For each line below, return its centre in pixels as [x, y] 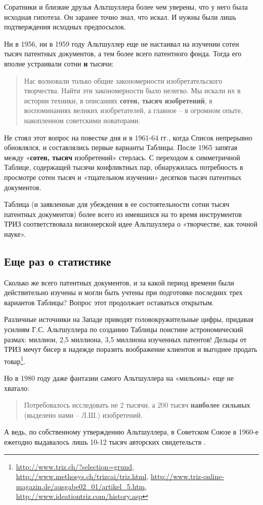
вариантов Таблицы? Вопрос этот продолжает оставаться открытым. [109, 302]
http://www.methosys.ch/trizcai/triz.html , [82, 476]
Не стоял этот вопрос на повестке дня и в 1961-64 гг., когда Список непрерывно [128, 137]
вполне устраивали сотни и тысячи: [59, 63]
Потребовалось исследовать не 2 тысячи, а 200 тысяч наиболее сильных [137, 405]
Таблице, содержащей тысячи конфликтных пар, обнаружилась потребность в [124, 167]
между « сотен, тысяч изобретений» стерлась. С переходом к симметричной [122, 157]
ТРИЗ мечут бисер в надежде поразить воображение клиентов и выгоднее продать [131, 349]
